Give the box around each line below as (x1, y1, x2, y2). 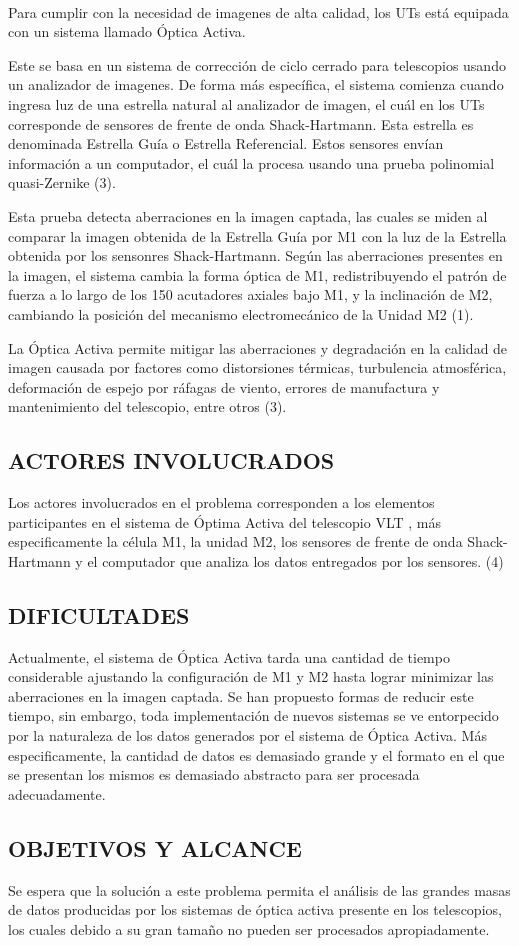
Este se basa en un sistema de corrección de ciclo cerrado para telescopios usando (8, 54, 506, 75)
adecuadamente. (8, 783, 106, 804)
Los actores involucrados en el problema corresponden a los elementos (8, 492, 435, 513)
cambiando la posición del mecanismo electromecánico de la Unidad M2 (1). (8, 303, 474, 324)
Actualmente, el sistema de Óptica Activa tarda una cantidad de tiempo (8, 646, 450, 667)
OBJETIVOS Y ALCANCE (8, 832, 302, 863)
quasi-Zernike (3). (8, 172, 116, 193)
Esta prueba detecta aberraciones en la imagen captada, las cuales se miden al (8, 205, 488, 226)
